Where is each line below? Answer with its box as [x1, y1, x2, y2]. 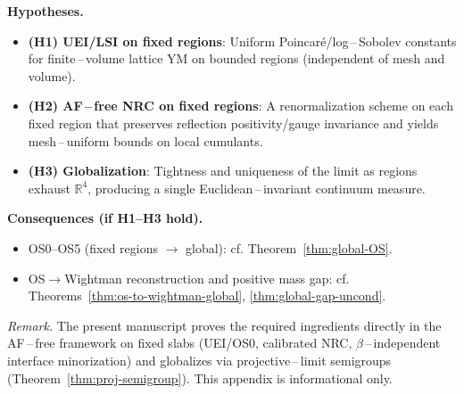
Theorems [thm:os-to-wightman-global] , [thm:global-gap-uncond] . [28, 286, 386, 305]
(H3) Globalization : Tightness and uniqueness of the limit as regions [28, 161, 418, 180]
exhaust [28, 178, 70, 197]
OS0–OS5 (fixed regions [28, 238, 158, 257]
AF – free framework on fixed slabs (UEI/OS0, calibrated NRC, [7, 333, 352, 352]
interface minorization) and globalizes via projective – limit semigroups [7, 350, 392, 369]
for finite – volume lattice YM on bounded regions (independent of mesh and [28, 49, 445, 68]
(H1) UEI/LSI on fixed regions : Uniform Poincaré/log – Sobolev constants [28, 31, 457, 50]
